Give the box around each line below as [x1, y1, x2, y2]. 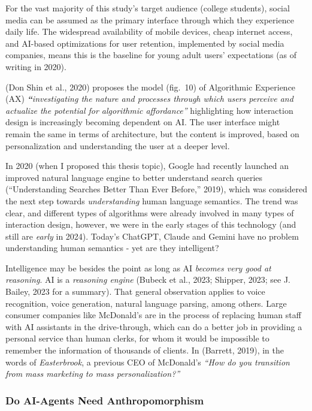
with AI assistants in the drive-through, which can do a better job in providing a [5, 320, 302, 333]
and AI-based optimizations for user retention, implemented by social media [5, 37, 284, 49]
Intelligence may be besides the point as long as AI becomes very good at [5, 261, 271, 274]
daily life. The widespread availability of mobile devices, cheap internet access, [5, 25, 293, 38]
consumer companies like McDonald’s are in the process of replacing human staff [5, 309, 301, 321]
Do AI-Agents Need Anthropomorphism [5, 392, 204, 407]
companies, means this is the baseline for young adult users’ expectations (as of [5, 49, 297, 61]
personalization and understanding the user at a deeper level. [5, 139, 230, 152]
